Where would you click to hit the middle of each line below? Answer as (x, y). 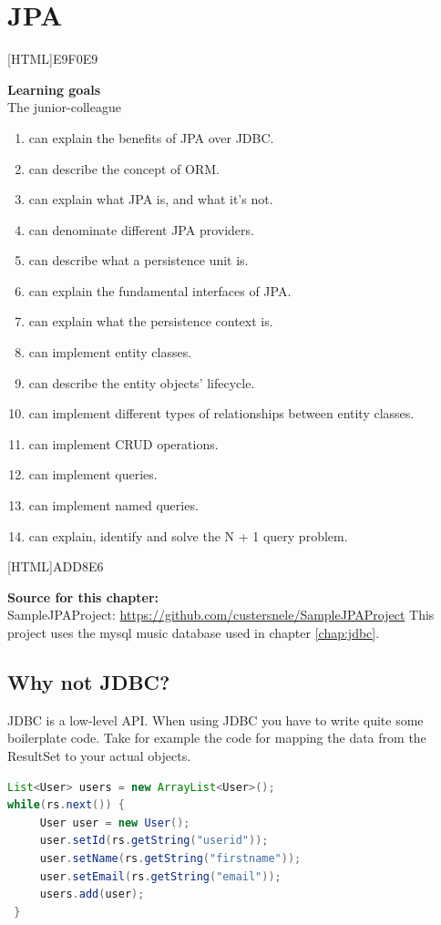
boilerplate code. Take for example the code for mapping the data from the (217, 738)
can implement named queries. (113, 505)
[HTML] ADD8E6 (56, 566)
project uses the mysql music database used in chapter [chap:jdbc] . (194, 632)
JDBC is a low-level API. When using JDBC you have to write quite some (215, 719)
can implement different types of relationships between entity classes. (221, 413)
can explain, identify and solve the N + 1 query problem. (188, 535)
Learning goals (54, 89)
